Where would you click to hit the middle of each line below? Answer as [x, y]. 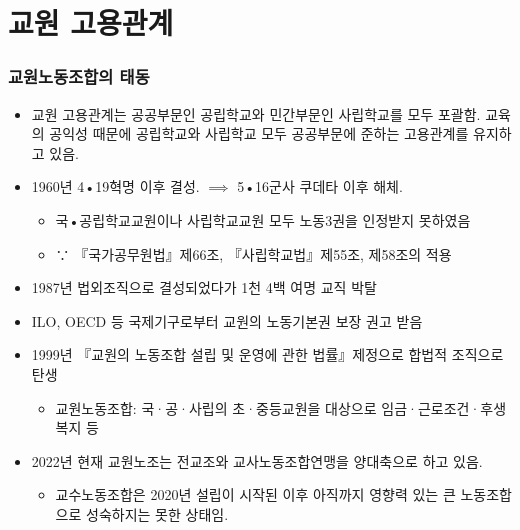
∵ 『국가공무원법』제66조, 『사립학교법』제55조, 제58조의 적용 [253, 253]
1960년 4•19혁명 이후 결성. [115, 186]
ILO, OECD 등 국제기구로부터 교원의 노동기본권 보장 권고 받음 [227, 320]
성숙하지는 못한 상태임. [157, 513]
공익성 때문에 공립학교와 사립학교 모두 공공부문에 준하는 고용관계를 [259, 133]
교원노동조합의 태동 [79, 76]
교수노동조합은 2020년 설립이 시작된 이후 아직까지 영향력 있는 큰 [255, 494]
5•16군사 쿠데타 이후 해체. [320, 186]
